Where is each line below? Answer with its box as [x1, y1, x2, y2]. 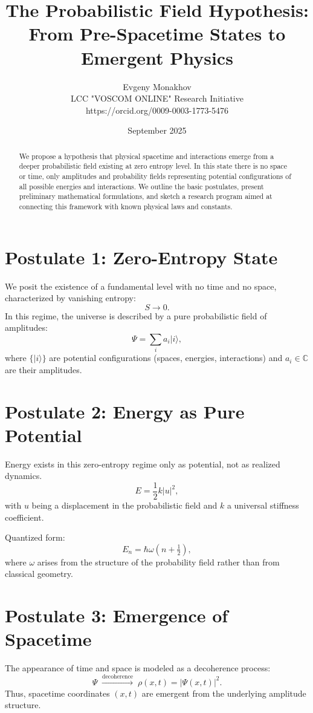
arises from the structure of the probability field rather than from [37, 555, 280, 568]
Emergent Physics [81, 45, 233, 70]
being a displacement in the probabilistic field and [31, 499, 218, 511]
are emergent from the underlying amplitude [141, 686, 306, 699]
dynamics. [5, 469, 42, 482]
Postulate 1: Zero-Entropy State [5, 244, 278, 269]
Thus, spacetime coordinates [5, 686, 110, 699]
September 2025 [127, 124, 187, 137]
